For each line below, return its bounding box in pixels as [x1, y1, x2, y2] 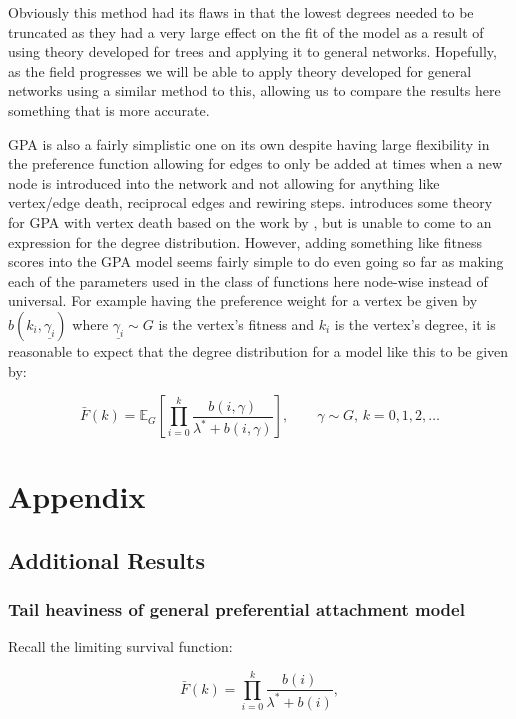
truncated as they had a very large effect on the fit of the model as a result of [8, 21, 484, 42]
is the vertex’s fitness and [158, 313, 314, 334]
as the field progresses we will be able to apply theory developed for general [8, 60, 472, 81]
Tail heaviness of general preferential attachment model [8, 597, 465, 622]
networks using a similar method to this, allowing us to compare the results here [8, 80, 501, 101]
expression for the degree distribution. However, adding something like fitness [8, 231, 482, 252]
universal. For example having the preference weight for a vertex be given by [8, 290, 478, 311]
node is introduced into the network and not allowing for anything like [8, 172, 440, 193]
